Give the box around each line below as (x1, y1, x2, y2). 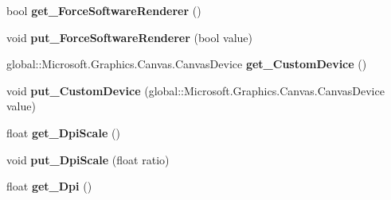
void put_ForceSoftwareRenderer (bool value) (6, 29, 252, 45)
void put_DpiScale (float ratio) (6, 151, 170, 167)
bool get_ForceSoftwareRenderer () (6, 2, 201, 18)
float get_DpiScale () (6, 124, 120, 140)
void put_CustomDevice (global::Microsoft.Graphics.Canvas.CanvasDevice (6, 82, 385, 98)
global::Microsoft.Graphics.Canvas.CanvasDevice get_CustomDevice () (6, 56, 367, 72)
